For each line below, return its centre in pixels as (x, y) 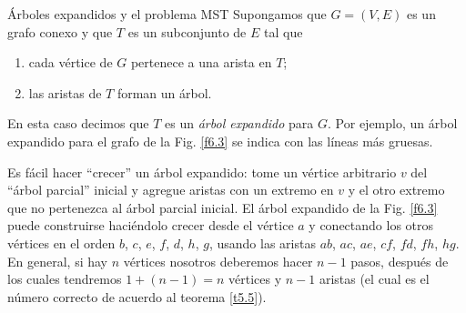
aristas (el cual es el (374, 279)
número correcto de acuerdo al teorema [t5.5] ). (137, 296)
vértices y (255, 279)
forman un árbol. (164, 92)
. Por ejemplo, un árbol (393, 123)
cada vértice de (71, 62)
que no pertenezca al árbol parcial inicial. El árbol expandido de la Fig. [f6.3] (223, 207)
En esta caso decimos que (78, 123)
